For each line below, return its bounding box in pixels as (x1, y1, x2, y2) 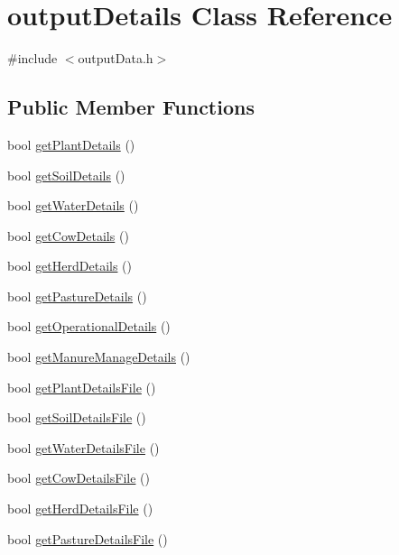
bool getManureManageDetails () (7, 347, 190, 366)
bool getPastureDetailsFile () (7, 529, 168, 548)
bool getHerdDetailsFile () (7, 499, 153, 518)
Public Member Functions (7, 93, 255, 121)
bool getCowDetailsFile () (7, 468, 150, 487)
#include (7, 49, 58, 68)
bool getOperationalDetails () (7, 317, 171, 336)
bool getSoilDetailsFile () (7, 408, 146, 427)
